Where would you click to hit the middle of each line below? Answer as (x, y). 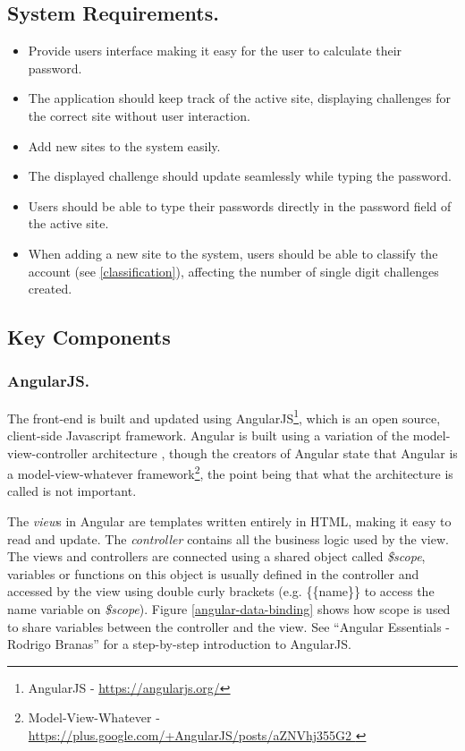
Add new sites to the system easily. (124, 145)
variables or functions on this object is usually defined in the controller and (213, 573)
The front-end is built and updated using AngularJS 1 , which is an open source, (224, 416)
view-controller (48, 452)
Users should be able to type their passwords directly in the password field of (240, 205)
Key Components (89, 337)
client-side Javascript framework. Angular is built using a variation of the (208, 435)
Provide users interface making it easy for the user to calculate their (215, 51)
